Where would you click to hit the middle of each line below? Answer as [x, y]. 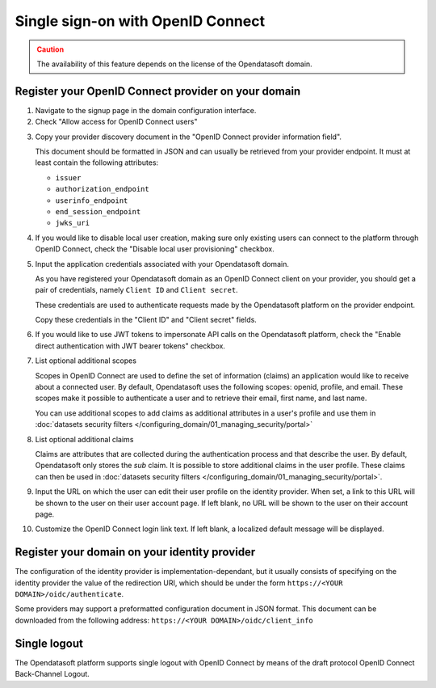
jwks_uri [73, 223]
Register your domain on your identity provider [135, 553]
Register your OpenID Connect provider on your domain [158, 91]
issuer [68, 177]
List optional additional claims [84, 439]
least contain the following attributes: [97, 163]
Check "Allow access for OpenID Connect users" [116, 122]
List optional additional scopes [86, 361]
